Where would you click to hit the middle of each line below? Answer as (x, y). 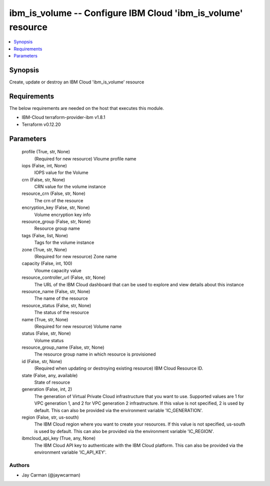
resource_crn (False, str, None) (54, 194)
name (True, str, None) (45, 319)
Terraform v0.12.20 (41, 124)
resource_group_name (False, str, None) (63, 348)
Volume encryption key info (62, 214)
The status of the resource (62, 313)
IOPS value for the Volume (61, 173)
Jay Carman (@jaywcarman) (51, 475)
